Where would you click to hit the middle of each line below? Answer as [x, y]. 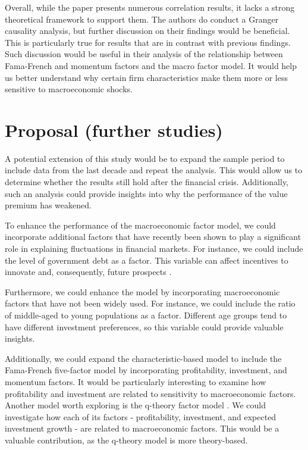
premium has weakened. [48, 205]
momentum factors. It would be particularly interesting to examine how [136, 381]
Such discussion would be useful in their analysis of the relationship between [144, 54]
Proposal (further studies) [114, 129]
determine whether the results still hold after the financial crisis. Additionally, [147, 182]
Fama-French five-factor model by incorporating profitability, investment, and [146, 370]
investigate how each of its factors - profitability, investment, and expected [141, 416]
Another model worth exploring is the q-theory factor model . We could [135, 405]
